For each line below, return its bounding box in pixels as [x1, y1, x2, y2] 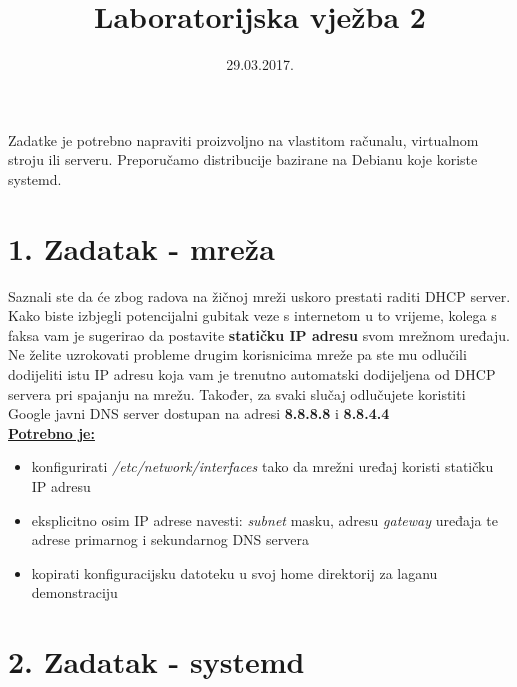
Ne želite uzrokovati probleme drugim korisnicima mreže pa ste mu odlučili [8, 344, 467, 365]
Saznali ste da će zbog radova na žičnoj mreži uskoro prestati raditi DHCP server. [8, 285, 511, 306]
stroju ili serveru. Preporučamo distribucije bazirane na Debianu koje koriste [8, 149, 478, 170]
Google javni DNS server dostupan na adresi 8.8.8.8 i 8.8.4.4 [8, 403, 390, 424]
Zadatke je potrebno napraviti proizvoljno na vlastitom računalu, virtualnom [8, 129, 479, 150]
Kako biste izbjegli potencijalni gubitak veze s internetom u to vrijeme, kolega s [8, 305, 497, 326]
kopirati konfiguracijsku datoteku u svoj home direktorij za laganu [31, 562, 438, 583]
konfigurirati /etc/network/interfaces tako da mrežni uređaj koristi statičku [31, 456, 494, 477]
